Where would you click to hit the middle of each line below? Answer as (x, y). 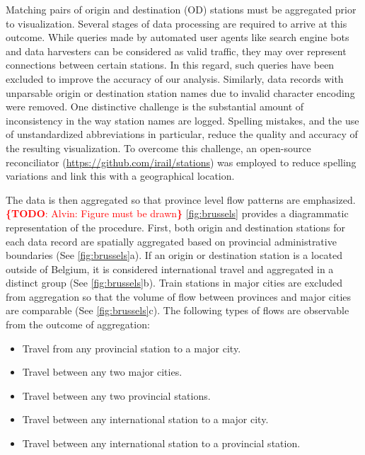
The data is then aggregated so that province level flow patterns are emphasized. (181, 199)
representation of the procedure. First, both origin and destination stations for (176, 227)
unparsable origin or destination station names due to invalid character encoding (180, 92)
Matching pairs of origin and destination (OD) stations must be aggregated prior (181, 9)
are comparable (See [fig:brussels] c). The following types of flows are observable (178, 310)
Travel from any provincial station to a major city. (132, 348)
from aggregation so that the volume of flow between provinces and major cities (179, 296)
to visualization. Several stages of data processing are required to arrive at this (176, 23)
